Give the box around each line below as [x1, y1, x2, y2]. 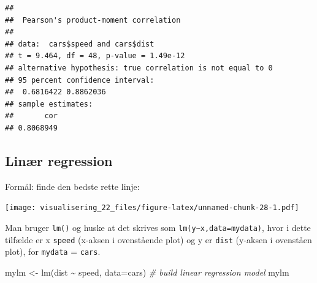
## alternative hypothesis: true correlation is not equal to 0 [5, 63, 273, 72]
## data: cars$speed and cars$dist [5, 39, 155, 48]
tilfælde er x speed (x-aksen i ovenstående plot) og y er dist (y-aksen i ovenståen [5, 233, 312, 246]
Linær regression [5, 151, 113, 170]
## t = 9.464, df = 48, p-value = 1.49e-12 [5, 51, 185, 61]
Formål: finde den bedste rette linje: [5, 179, 140, 192]
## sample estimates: [5, 99, 93, 108]
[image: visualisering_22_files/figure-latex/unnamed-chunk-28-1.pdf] [5, 203, 299, 213]
